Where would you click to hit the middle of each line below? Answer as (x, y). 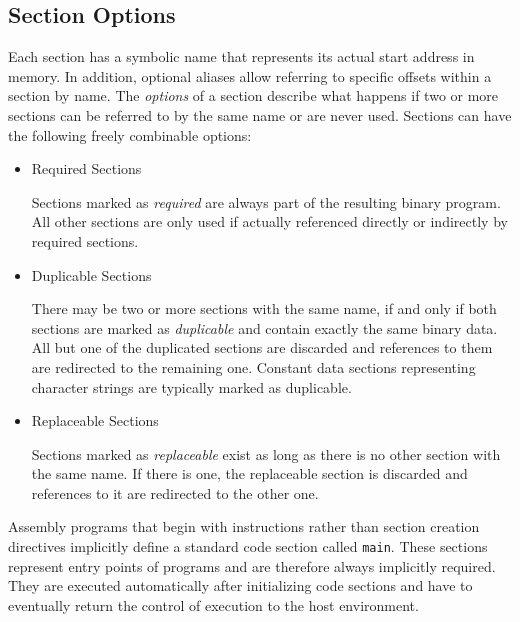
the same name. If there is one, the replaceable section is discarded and (249, 473)
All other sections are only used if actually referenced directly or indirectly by (269, 221)
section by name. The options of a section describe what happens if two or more (253, 95)
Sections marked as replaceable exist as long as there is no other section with (266, 453)
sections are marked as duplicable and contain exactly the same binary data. (264, 327)
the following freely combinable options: (130, 134)
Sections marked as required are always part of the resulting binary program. (266, 201)
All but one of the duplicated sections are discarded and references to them (262, 347)
